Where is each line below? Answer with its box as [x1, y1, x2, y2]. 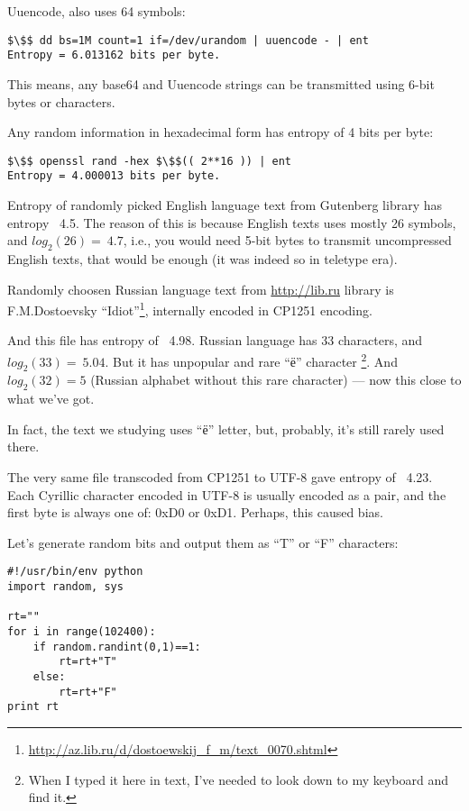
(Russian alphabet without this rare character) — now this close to [90, 370, 462, 389]
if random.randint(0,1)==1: [32, 640, 201, 653]
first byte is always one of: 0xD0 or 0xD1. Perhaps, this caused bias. [7, 503, 383, 522]
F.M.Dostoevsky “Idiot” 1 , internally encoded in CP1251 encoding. [7, 298, 372, 319]
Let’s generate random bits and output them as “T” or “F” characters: [7, 533, 399, 551]
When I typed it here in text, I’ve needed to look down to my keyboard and [28, 770, 448, 788]
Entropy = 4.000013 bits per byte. [7, 169, 221, 183]
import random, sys [7, 580, 124, 594]
